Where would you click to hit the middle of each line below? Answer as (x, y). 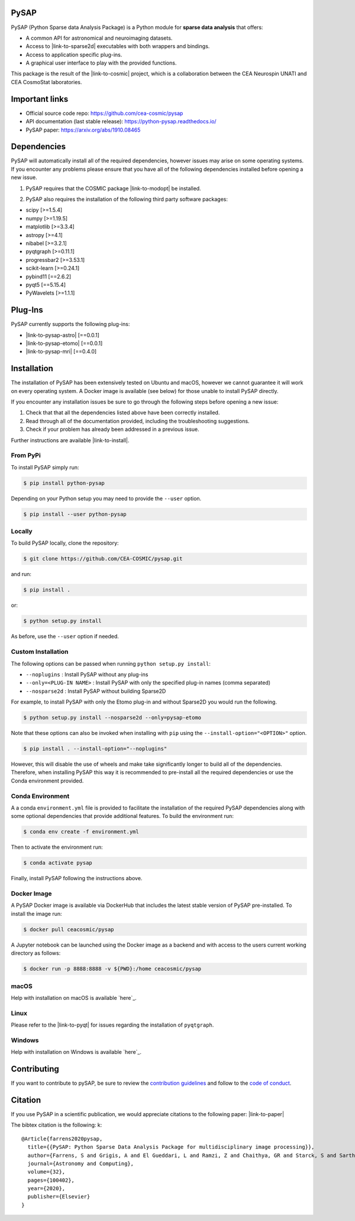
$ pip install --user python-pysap (75, 514)
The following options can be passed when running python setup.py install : (111, 663)
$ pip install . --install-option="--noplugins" (95, 749)
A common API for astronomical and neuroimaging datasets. (99, 38)
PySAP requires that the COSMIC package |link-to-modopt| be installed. (113, 188)
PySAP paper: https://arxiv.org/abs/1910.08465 (83, 130)
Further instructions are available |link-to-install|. (70, 440)
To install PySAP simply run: (45, 467)
